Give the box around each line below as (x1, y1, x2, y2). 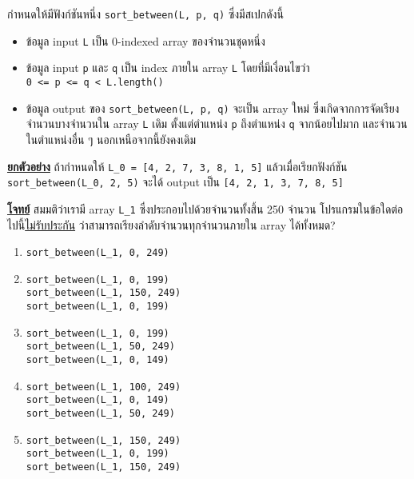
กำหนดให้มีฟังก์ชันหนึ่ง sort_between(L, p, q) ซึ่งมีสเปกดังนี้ (7, 6, 284, 22)
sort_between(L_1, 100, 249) (26, 381, 181, 393)
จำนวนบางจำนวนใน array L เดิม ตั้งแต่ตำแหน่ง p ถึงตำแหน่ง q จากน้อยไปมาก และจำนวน (26, 115, 408, 132)
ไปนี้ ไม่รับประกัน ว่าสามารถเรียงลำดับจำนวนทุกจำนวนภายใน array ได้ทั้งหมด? (7, 216, 336, 233)
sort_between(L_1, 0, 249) (26, 247, 169, 259)
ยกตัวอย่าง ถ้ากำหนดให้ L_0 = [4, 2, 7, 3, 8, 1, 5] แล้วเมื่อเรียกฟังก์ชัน (7, 158, 348, 174)
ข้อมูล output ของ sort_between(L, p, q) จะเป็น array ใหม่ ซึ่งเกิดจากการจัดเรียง (26, 99, 400, 116)
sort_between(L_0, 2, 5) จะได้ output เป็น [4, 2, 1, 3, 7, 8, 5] (7, 174, 344, 190)
